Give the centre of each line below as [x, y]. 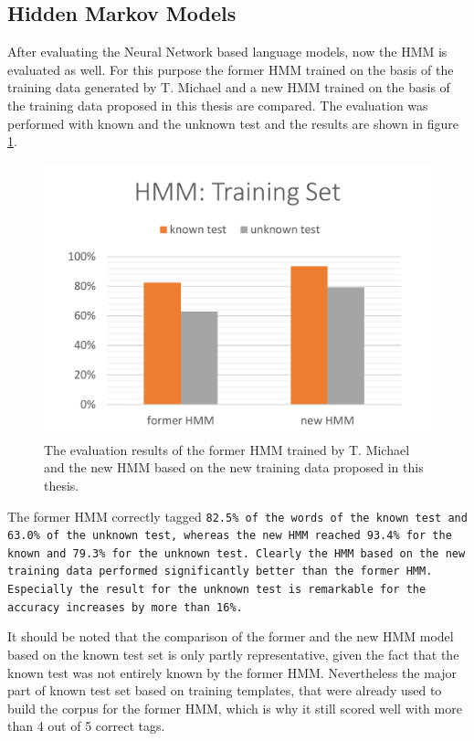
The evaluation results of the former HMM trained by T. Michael [227, 449]
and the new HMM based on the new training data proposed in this [234, 467]
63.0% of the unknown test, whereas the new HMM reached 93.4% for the [230, 536]
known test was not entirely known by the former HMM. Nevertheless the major [232, 672]
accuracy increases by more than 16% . [125, 607]
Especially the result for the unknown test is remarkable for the [217, 590]
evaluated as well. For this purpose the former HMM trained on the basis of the [231, 69]
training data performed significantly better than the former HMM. [220, 572]
